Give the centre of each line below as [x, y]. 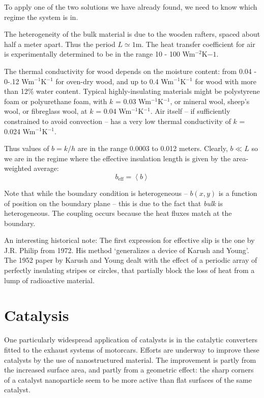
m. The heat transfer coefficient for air [195, 44]
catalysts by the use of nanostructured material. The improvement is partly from [130, 359]
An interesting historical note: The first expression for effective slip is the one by [129, 240]
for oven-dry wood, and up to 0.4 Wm [115, 81]
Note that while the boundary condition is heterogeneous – [96, 193]
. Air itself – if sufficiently [190, 111]
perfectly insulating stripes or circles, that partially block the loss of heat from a [129, 270]
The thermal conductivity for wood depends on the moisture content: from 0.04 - [130, 71]
